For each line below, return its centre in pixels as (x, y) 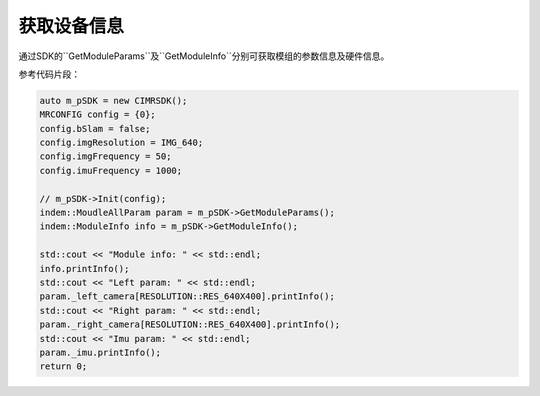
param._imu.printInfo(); (100, 352)
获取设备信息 (71, 26)
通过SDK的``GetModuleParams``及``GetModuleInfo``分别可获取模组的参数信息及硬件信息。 (204, 56)
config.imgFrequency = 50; (105, 156)
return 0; (63, 366)
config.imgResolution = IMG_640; (121, 143)
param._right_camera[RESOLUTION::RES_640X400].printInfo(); (190, 324)
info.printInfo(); (84, 268)
